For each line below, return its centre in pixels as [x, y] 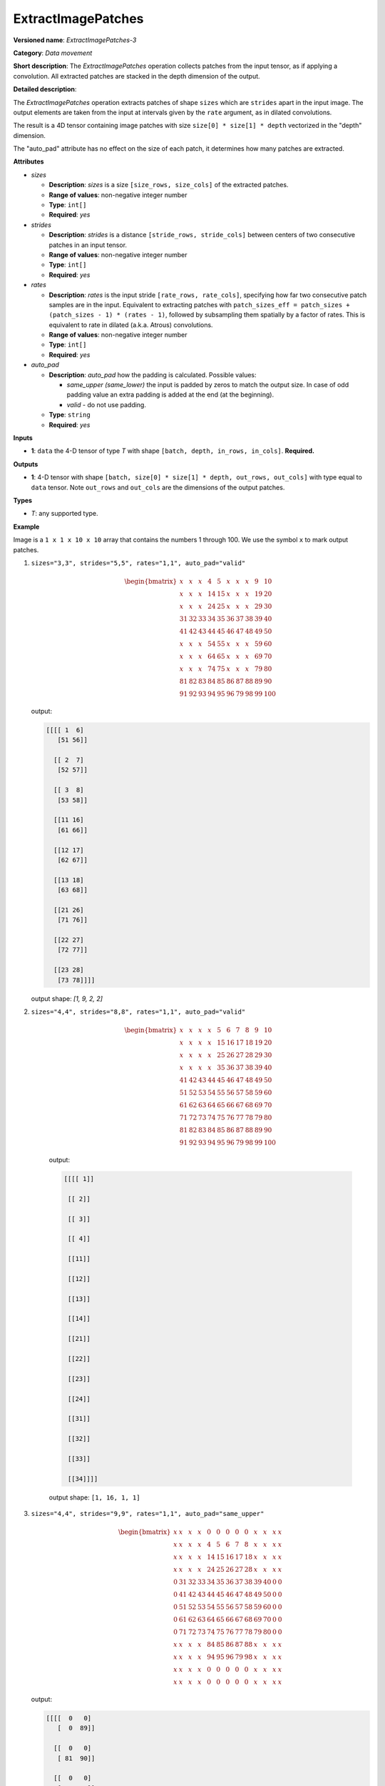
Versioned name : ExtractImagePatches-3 [75, 40]
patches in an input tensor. [88, 245]
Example [26, 527]
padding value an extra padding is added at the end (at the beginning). [170, 395]
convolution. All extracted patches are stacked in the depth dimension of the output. [137, 76]
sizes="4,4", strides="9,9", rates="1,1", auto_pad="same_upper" [148, 1514]
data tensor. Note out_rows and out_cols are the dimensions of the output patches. [158, 487]
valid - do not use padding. [106, 404]
